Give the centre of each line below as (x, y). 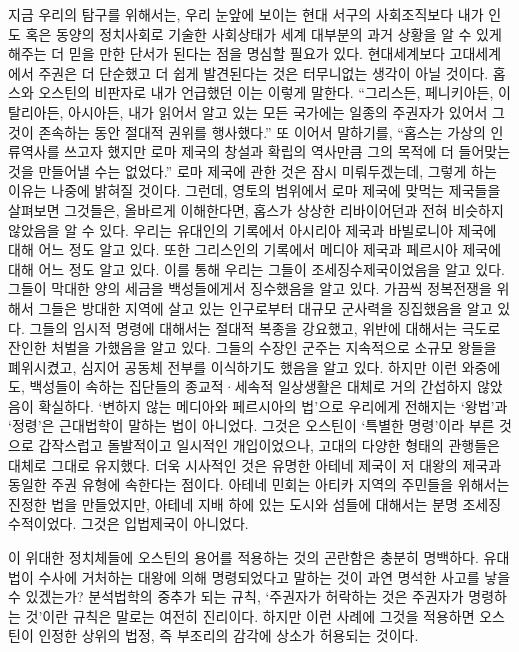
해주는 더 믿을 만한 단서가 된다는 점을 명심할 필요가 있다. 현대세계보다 (226, 53)
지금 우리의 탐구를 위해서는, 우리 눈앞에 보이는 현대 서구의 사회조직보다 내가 (246, 14)
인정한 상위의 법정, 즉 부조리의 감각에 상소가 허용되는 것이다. (228, 635)
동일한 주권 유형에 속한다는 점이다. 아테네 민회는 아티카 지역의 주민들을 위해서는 (259, 484)
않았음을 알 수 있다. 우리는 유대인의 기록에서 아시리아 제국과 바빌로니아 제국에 (252, 229)
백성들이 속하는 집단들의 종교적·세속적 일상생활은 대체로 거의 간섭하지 (251, 386)
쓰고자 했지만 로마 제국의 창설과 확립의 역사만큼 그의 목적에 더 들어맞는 (287, 151)
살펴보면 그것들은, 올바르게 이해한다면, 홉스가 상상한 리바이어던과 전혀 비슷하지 (256, 209)
